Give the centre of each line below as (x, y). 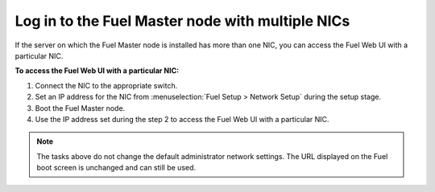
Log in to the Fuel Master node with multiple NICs (182, 21)
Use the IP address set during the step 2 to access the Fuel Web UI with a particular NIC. (182, 119)
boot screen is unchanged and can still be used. (116, 168)
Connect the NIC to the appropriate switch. (106, 85)
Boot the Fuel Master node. (80, 108)
